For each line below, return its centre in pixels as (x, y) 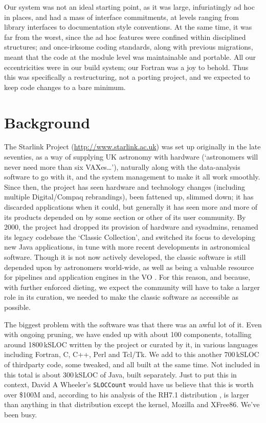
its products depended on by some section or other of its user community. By (125, 217)
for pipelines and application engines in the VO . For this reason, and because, (127, 277)
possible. (17, 307)
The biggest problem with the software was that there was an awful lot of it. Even (133, 324)
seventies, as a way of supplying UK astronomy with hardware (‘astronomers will (131, 157)
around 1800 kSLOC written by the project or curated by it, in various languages (131, 344)
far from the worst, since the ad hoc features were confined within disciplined (125, 37)
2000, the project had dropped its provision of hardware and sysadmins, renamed (131, 227)
